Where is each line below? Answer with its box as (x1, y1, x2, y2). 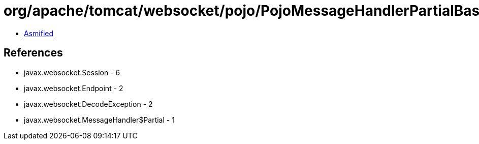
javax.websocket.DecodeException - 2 (24, 99, 153, 108)
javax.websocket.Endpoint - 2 (24, 83, 123, 93)
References (4, 46, 63, 60)
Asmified (24, 28, 54, 38)
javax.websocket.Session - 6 (24, 68, 120, 77)
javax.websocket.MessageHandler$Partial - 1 (24, 115, 175, 124)
